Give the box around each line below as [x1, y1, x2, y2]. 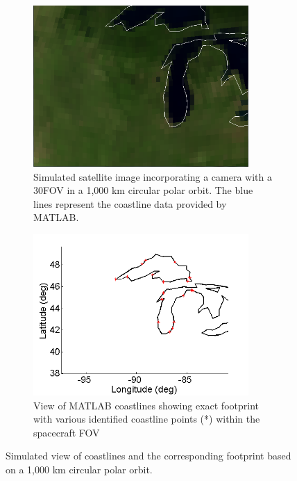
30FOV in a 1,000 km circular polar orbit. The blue [33, 183, 253, 197]
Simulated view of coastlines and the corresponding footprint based [6, 448, 291, 463]
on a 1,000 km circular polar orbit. [6, 462, 153, 477]
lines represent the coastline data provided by [33, 196, 227, 211]
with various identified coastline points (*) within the [33, 411, 260, 426]
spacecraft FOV [33, 425, 100, 439]
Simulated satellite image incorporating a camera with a [33, 169, 272, 184]
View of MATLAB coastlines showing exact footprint [33, 398, 259, 412]
